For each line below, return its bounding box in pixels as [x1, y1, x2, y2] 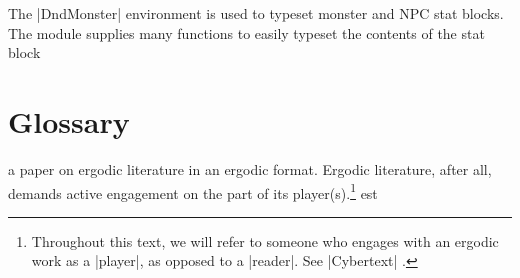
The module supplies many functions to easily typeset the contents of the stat [8, 22, 485, 43]
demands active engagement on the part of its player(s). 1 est [8, 179, 378, 203]
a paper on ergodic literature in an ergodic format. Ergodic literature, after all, [8, 158, 492, 179]
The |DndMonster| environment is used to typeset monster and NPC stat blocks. [8, 3, 504, 23]
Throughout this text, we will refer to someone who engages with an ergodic [31, 230, 499, 251]
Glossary [8, 100, 130, 141]
